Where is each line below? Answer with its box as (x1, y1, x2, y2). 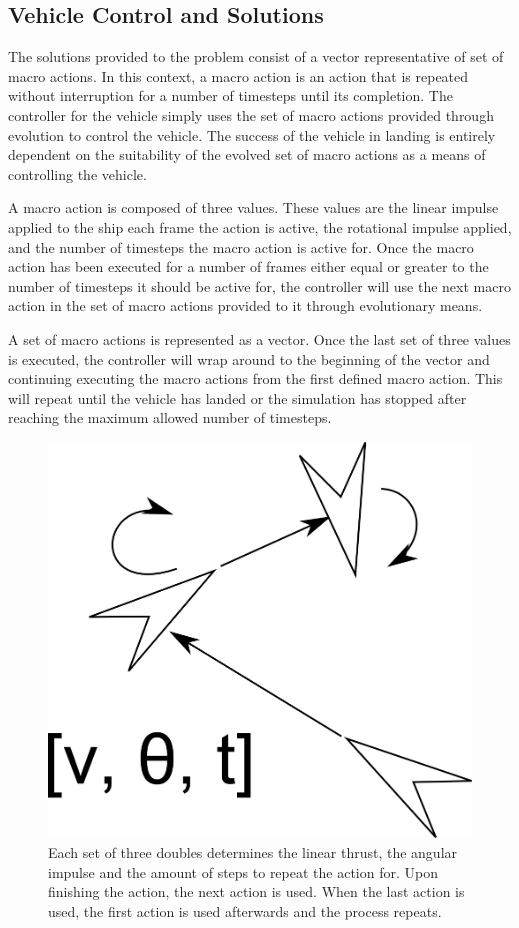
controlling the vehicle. (8, 163, 147, 184)
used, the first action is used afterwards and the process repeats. (48, 900, 442, 921)
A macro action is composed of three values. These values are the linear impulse (8, 197, 499, 218)
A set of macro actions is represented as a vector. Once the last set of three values (8, 328, 511, 349)
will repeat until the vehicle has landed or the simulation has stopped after (8, 387, 467, 408)
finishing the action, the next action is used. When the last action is (48, 881, 465, 902)
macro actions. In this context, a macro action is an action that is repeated (8, 65, 469, 86)
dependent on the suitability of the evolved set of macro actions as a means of (8, 144, 486, 165)
